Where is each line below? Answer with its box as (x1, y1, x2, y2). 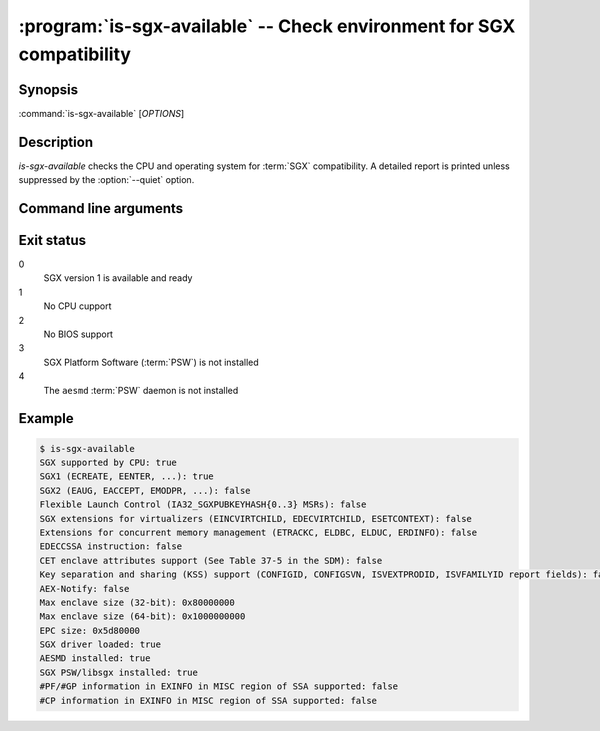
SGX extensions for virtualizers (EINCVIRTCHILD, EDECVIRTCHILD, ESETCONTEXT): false (39, 513, 472, 524)
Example (18, 410, 74, 427)
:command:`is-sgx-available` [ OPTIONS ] (18, 107, 185, 119)
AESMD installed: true (39, 653, 151, 664)
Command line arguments (18, 200, 184, 217)
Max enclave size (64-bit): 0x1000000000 (39, 611, 246, 622)
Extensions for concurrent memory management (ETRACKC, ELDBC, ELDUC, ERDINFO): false (39, 526, 478, 538)
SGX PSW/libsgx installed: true (39, 666, 199, 678)
